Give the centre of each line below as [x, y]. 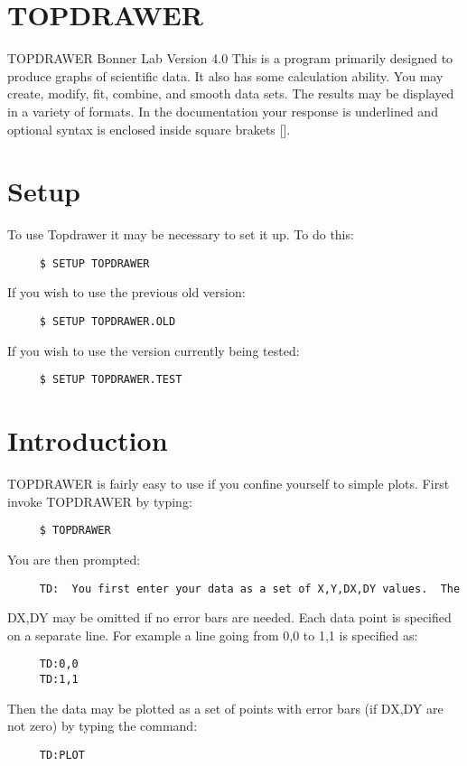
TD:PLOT [62, 755]
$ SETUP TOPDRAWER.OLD [107, 322]
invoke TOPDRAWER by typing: [100, 501]
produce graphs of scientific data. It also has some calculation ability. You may [225, 75]
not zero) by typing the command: [103, 726]
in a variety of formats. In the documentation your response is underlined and [223, 111]
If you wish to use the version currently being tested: [154, 350]
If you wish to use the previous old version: [126, 292]
